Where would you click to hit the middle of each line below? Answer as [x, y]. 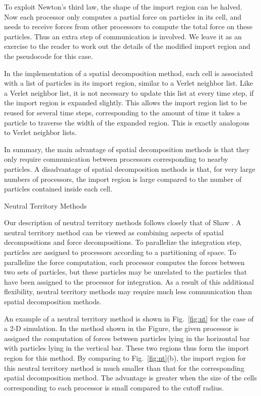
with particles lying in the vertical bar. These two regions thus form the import [126, 348]
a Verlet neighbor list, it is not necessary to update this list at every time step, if [129, 92]
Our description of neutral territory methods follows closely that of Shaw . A [123, 222]
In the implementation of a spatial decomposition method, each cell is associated [128, 73]
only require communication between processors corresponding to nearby [116, 159]
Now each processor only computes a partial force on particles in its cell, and [123, 16]
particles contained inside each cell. [58, 189]
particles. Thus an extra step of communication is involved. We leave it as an [123, 36]
